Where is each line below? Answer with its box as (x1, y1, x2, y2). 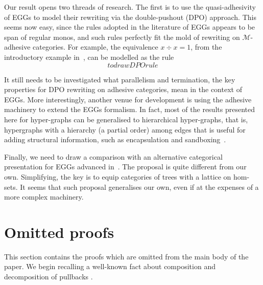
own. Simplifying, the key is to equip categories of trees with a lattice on (4, 171, 231, 182)
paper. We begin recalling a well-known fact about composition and (4, 261, 216, 272)
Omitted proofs (4, 221, 114, 242)
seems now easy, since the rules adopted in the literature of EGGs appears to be (4, 21, 255, 32)
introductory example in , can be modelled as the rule (4, 51, 174, 62)
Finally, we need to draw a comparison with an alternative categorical (4, 151, 223, 162)
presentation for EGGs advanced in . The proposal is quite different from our (4, 161, 247, 172)
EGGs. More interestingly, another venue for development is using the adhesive (4, 94, 252, 104)
